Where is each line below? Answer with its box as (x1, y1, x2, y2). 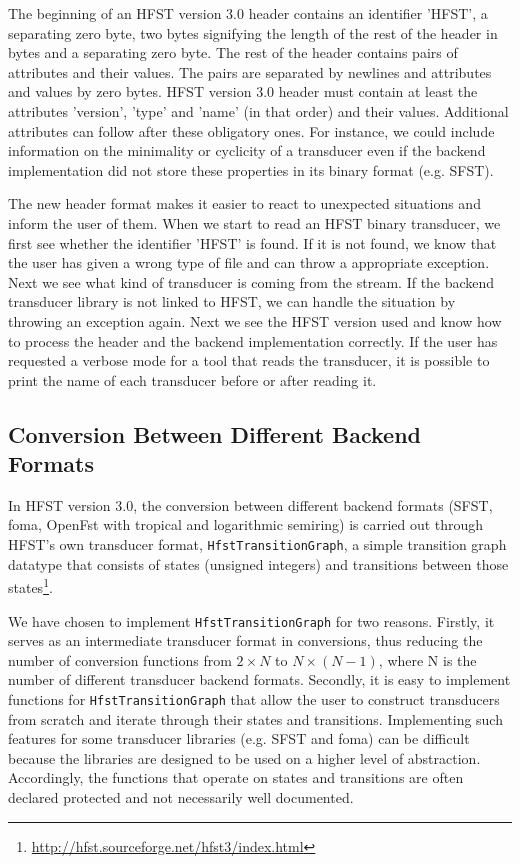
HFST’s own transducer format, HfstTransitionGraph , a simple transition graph (8, 534, 507, 555)
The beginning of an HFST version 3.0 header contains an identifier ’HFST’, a (8, 3, 488, 23)
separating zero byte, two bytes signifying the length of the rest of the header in (8, 22, 498, 43)
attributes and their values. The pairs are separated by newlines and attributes (8, 61, 492, 82)
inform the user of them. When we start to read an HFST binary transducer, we (8, 212, 501, 233)
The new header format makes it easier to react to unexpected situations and (8, 193, 481, 214)
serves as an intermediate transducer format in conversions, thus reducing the (8, 630, 483, 651)
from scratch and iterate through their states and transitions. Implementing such (8, 708, 503, 729)
